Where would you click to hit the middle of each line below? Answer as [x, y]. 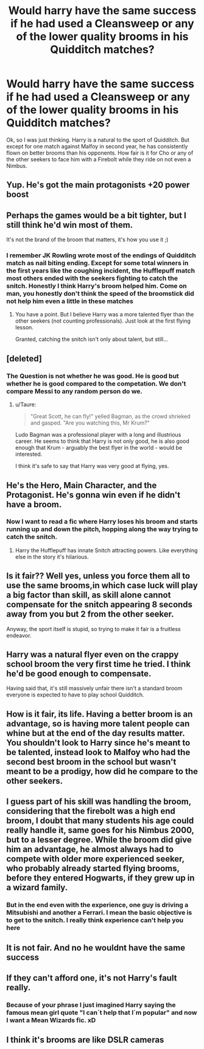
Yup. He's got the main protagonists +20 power [98, 185]
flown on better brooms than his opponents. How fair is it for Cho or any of [100, 153]
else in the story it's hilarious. [52, 557]
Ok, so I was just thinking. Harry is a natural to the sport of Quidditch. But [98, 140]
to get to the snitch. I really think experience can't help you [95, 920]
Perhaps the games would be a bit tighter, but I [97, 215]
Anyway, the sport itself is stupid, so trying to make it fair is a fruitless [93, 629]
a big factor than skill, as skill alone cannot [89, 595]
